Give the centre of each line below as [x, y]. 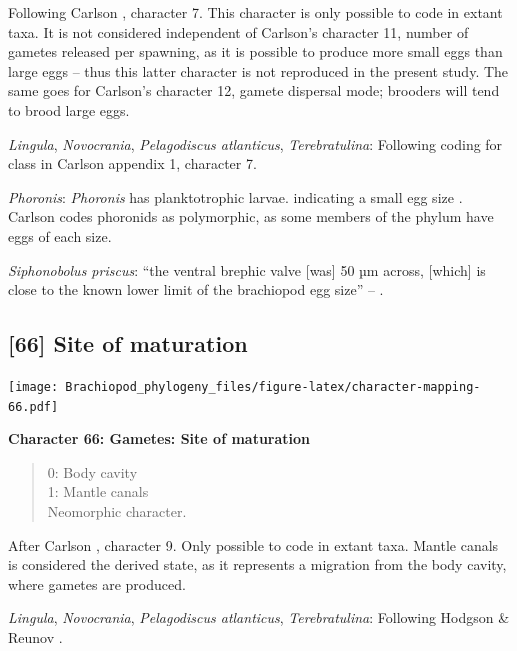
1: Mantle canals [98, 491]
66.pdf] [33, 406]
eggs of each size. [60, 235]
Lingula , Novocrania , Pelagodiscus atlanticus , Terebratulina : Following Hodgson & [259, 617]
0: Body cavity [92, 471]
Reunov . [35, 636]
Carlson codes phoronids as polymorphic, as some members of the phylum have [251, 216]
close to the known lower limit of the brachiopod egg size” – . [196, 289]
